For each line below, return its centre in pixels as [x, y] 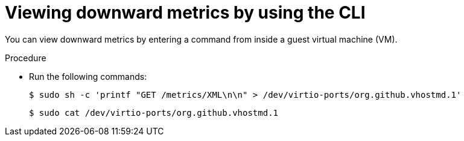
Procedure [26, 58]
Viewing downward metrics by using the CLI [185, 13]
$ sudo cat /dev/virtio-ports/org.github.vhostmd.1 [154, 112]
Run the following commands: [88, 76]
